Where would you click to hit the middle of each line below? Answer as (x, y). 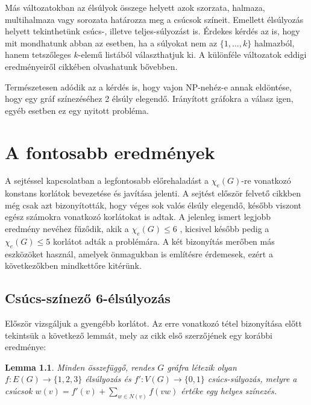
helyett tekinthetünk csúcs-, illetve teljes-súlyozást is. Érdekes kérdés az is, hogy (152, 31)
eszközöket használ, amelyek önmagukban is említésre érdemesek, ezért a (139, 253)
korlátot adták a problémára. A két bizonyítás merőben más (164, 241)
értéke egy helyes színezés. (229, 391)
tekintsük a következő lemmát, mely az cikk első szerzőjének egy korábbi (139, 335)
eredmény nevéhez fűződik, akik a (67, 229)
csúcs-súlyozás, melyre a (252, 379)
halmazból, (274, 42)
